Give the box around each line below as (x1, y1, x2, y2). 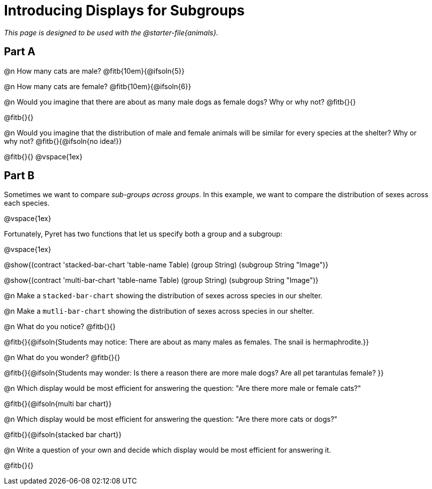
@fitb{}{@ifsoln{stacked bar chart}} (4, 430, 122, 439)
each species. (4, 199, 50, 208)
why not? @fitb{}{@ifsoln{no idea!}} (4, 136, 122, 145)
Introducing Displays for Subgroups (4, 2, 245, 19)
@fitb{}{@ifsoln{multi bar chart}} (4, 399, 112, 408)
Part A (4, 45, 35, 58)
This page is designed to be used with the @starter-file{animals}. (4, 28, 218, 37)
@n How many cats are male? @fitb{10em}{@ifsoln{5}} (4, 66, 185, 75)
